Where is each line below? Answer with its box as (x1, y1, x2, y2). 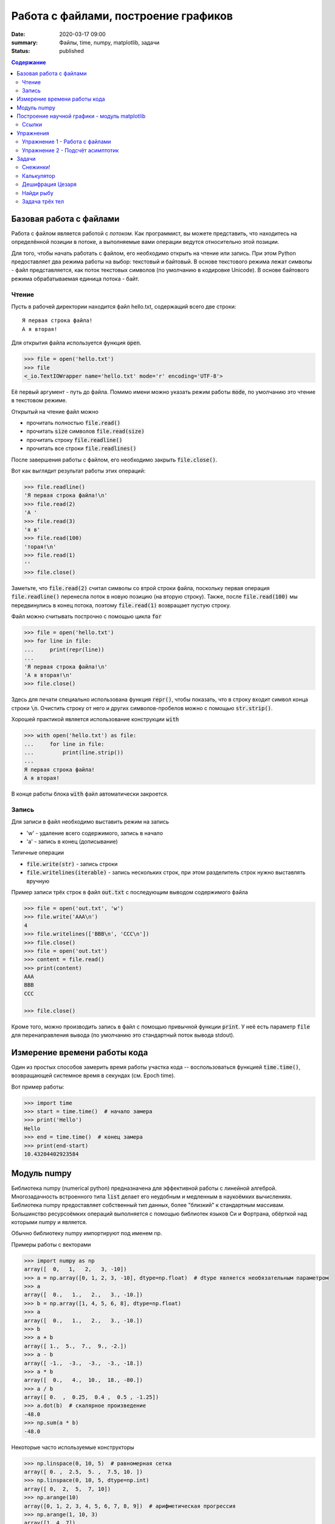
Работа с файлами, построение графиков (11, 9, 233, 23)
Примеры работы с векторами (11, 1241, 91, 1248)
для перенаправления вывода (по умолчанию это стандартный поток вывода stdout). (11, 1031, 235, 1039)
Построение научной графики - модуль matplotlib (16, 113, 146, 120)
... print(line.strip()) (24, 749, 124, 756)
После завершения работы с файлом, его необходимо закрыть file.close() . (11, 456, 218, 463)
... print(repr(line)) (24, 646, 105, 653)
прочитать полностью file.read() (26, 419, 121, 427)
